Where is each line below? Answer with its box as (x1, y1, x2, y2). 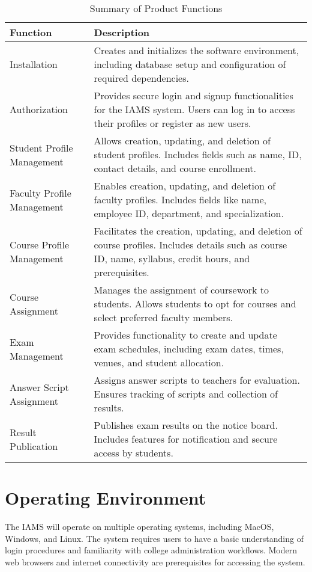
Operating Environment (5, 485, 206, 510)
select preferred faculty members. (94, 310, 233, 324)
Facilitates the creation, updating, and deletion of (94, 224, 302, 238)
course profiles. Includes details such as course (94, 238, 287, 251)
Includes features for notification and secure (94, 432, 278, 446)
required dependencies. (94, 71, 189, 85)
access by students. (94, 446, 173, 460)
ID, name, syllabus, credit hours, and (94, 251, 250, 265)
